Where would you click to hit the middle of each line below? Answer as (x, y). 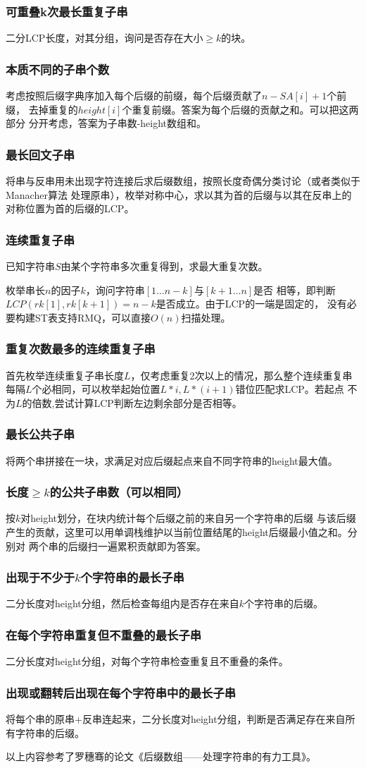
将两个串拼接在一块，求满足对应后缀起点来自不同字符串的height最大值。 (172, 460)
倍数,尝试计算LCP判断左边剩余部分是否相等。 (137, 402)
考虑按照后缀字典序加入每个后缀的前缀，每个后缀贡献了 (134, 96)
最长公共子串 (40, 434)
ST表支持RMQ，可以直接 (93, 317)
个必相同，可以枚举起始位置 (96, 389)
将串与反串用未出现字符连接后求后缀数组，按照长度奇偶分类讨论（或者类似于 (183, 181)
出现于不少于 (40, 577)
